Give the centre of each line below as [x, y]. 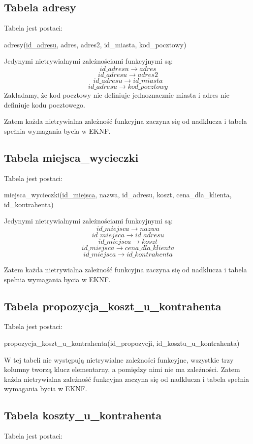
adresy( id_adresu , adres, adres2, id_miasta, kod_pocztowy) [95, 44]
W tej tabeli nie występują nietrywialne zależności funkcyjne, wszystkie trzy [119, 359]
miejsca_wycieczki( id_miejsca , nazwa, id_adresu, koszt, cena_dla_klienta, [118, 195]
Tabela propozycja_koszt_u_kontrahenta [113, 306]
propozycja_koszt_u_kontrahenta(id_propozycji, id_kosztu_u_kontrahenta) [122, 343]
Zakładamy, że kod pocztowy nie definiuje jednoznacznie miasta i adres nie [117, 94]
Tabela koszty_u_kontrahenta [83, 415]
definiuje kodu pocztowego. [45, 104]
